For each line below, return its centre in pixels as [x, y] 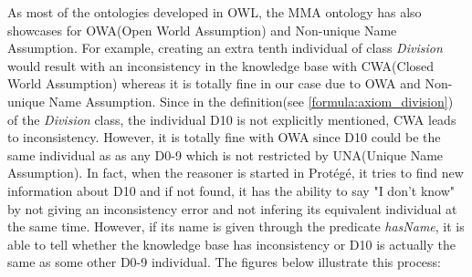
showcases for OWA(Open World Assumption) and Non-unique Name [202, 30]
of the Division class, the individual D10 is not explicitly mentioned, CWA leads [232, 119]
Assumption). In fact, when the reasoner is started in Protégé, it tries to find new [236, 173]
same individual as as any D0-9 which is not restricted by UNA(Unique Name [226, 154]
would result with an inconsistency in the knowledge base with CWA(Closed [221, 65]
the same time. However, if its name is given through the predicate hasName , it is [236, 226]
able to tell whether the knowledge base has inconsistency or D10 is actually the [232, 244]
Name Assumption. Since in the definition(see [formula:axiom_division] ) [251, 101]
